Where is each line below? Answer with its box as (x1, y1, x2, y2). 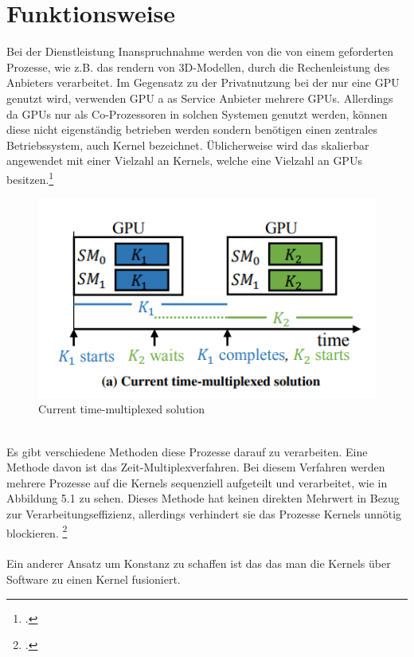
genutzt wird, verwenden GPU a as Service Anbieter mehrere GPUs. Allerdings (6, 89, 393, 106)
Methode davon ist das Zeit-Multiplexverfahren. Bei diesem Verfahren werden (6, 459, 385, 475)
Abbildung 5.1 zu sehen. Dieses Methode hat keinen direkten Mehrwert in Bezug (6, 490, 400, 506)
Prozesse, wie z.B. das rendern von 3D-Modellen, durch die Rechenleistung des (6, 58, 390, 75)
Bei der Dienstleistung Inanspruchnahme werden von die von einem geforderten (6, 43, 394, 60)
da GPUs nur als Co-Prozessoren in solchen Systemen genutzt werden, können (6, 105, 388, 122)
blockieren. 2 (6, 522, 68, 541)
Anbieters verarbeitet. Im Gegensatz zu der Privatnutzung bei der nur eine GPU (6, 74, 400, 91)
